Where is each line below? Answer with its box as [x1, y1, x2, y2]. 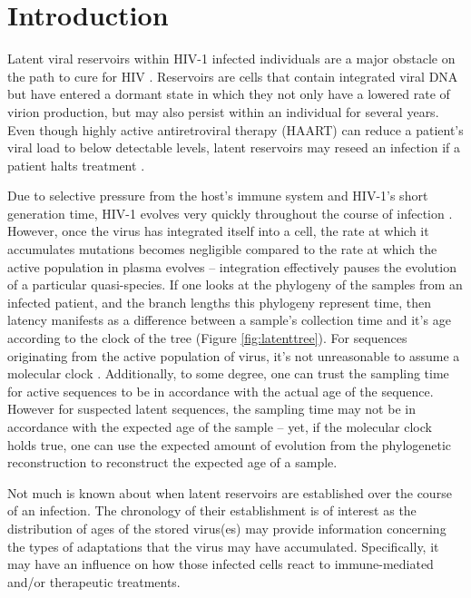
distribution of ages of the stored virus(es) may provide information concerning [7, 518, 446, 537]
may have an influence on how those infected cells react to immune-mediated [7, 554, 434, 573]
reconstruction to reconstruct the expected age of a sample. [7, 453, 338, 472]
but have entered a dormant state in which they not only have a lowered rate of [7, 84, 450, 103]
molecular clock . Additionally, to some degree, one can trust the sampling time [7, 364, 449, 383]
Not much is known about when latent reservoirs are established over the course [7, 483, 452, 502]
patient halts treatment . [7, 155, 145, 174]
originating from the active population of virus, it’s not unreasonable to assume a [7, 346, 460, 365]
